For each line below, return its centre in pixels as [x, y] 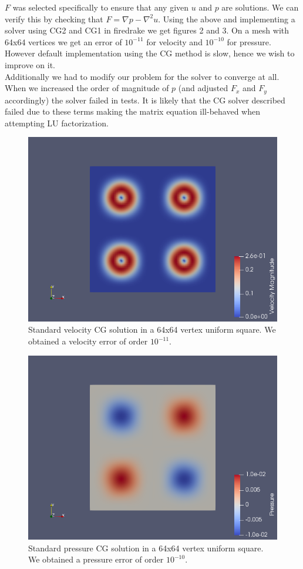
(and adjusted [203, 88]
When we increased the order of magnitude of [87, 88]
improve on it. [30, 64]
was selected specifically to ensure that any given [101, 7]
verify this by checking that [54, 19]
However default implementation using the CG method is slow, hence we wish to [150, 53]
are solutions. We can [260, 7]
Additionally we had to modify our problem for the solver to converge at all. [142, 76]
